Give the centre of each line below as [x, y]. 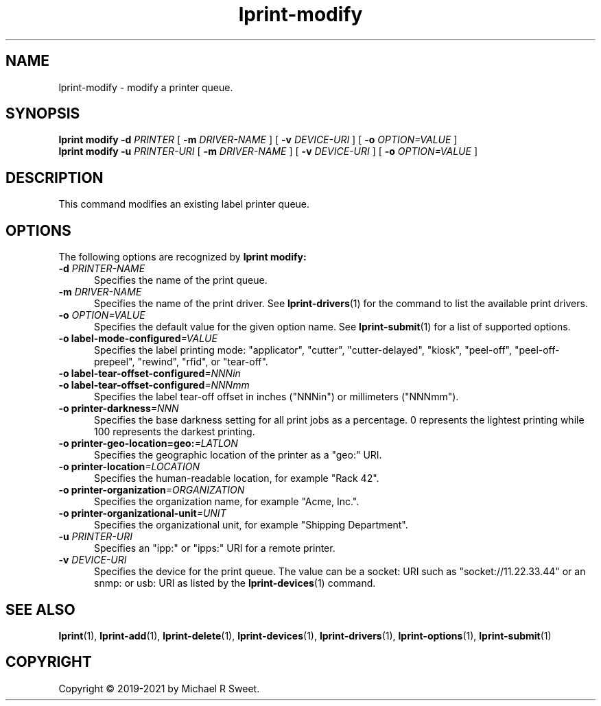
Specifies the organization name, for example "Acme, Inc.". [227, 502]
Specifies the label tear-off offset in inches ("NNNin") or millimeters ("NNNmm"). [276, 397]
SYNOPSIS [43, 114]
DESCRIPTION [55, 178]
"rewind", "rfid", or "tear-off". [203, 362]
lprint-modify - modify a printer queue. [146, 87]
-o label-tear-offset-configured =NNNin [150, 374]
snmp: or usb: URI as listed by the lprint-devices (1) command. [235, 583]
